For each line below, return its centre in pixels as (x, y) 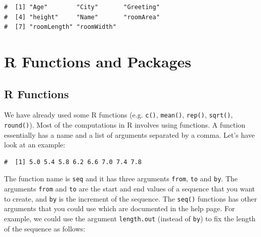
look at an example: (35, 145)
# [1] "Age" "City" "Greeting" (82, 7)
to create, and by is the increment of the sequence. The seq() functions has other (131, 198)
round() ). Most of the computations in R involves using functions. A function (125, 125)
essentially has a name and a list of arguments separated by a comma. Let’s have (129, 134)
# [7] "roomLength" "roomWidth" (60, 27)
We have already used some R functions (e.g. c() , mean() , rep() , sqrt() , (119, 115)
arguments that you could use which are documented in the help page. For (120, 208)
